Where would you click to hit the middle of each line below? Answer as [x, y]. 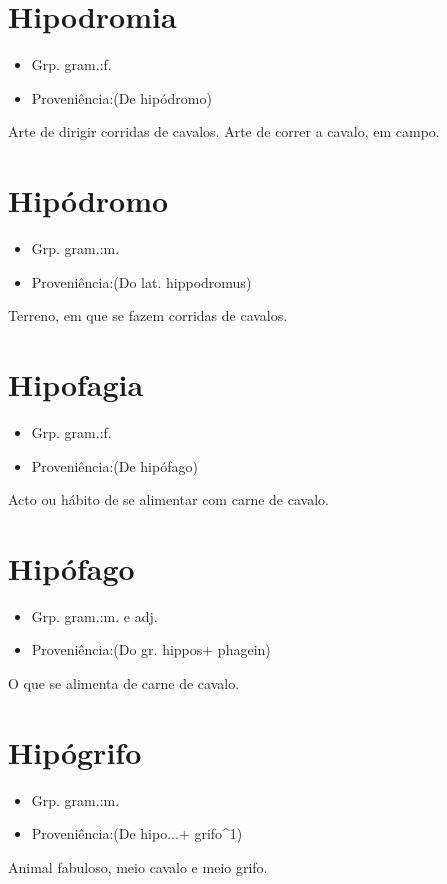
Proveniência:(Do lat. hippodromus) [141, 281]
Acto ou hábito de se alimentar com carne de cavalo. [168, 499]
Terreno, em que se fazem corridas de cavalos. [148, 315]
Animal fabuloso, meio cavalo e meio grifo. [138, 866]
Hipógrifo [75, 751]
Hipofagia [76, 384]
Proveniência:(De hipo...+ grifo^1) [137, 833]
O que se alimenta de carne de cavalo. [124, 683]
